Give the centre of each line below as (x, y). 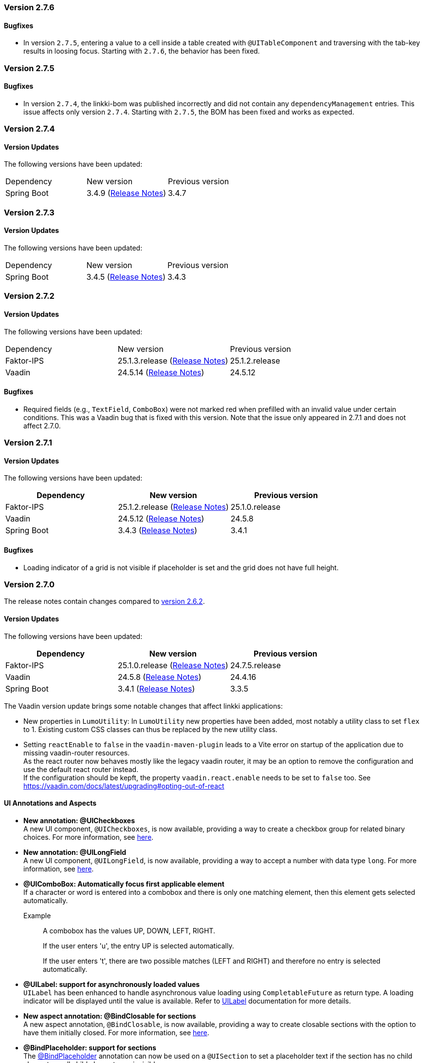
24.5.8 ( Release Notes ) (159, 677)
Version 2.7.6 (29, 7)
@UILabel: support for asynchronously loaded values (112, 984)
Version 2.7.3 (29, 212)
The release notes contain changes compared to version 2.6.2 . (104, 601)
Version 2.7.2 (29, 296)
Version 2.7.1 (28, 443)
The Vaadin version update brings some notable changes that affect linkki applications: (143, 706)
